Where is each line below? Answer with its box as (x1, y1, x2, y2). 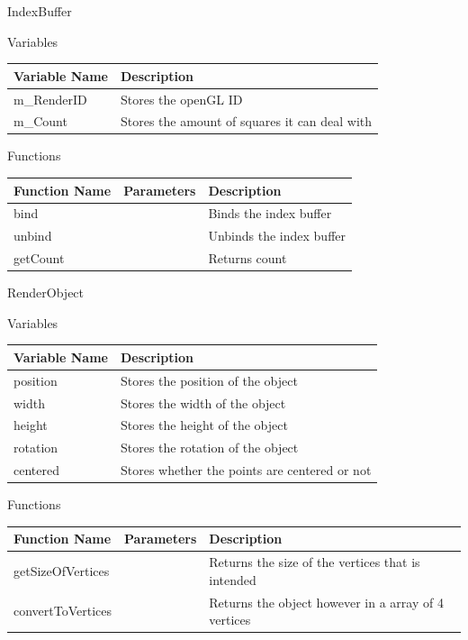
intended (209, 570, 256, 589)
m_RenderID (13, 89, 87, 108)
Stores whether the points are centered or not (120, 461, 372, 480)
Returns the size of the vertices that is (209, 553, 420, 571)
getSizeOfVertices (13, 561, 110, 580)
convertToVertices (13, 601, 112, 620)
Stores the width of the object (120, 393, 286, 412)
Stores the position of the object (120, 370, 298, 389)
